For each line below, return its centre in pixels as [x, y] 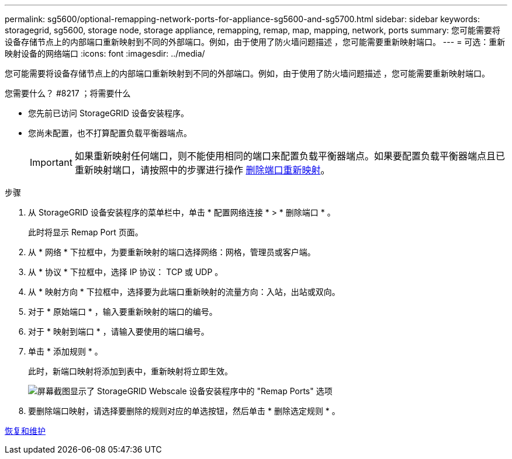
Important [51, 162]
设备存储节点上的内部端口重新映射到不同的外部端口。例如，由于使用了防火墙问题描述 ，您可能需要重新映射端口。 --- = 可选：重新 [255, 42]
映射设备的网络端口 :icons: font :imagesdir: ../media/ [105, 53]
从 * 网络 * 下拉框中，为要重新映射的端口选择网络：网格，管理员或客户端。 [172, 252]
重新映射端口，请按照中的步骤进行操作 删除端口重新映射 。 [202, 170]
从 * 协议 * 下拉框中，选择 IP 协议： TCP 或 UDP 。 [126, 272]
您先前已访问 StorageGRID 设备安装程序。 [108, 113]
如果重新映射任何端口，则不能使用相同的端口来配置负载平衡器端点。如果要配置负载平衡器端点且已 [290, 156]
